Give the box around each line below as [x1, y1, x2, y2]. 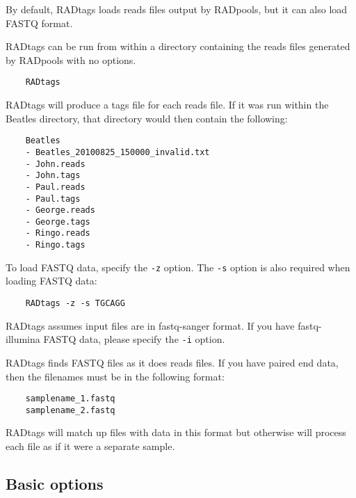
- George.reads [25, 205, 95, 216]
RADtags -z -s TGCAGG [25, 298, 125, 309]
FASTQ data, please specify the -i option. [43, 332, 225, 346]
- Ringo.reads [25, 228, 90, 239]
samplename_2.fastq [25, 405, 115, 415]
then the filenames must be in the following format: [6, 369, 225, 383]
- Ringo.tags [25, 240, 86, 250]
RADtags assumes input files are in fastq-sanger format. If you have [6, 318, 295, 332]
